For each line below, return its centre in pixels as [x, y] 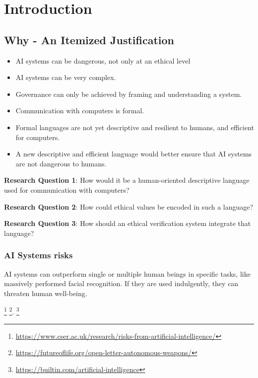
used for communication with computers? [67, 189]
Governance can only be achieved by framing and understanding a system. [129, 94]
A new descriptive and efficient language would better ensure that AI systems [134, 154]
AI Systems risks [38, 255]
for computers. [38, 137]
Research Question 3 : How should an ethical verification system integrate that [128, 223]
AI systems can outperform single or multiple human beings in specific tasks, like [127, 273]
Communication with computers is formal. [80, 111]
